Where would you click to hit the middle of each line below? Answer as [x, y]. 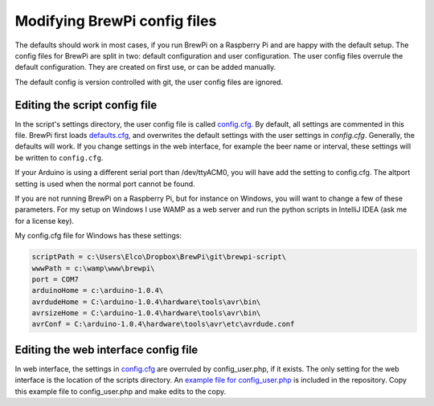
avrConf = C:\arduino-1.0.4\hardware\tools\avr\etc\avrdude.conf [163, 324]
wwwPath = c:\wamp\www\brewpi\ [94, 268]
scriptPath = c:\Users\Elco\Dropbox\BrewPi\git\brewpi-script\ [159, 257]
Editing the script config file [86, 105]
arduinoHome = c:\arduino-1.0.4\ [98, 290]
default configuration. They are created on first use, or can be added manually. [145, 67]
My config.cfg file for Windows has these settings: [98, 236]
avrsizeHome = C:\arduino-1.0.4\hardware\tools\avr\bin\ [146, 313]
